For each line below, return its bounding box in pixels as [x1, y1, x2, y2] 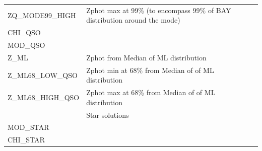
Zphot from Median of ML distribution [86, 52, 207, 62]
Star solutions [86, 109, 129, 120]
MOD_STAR [8, 122, 49, 132]
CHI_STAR [8, 134, 45, 145]
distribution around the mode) [86, 15, 180, 25]
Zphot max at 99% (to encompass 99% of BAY [86, 5, 231, 15]
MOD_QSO [8, 40, 45, 50]
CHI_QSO [8, 27, 41, 38]
